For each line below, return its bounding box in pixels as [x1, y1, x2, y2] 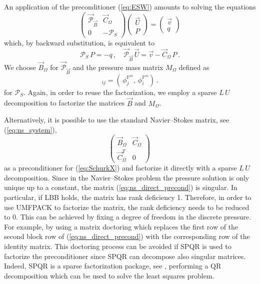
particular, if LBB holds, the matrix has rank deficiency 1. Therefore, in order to [4, 192, 251, 202]
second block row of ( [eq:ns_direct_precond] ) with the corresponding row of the [4, 231, 250, 241]
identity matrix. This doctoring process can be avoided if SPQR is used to [4, 241, 231, 251]
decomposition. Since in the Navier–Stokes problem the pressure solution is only [4, 172, 249, 182]
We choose [4, 61, 36, 72]
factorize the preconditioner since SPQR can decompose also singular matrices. [4, 250, 246, 261]
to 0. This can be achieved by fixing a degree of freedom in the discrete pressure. [4, 211, 251, 222]
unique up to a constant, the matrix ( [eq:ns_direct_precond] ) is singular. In [4, 182, 237, 192]
